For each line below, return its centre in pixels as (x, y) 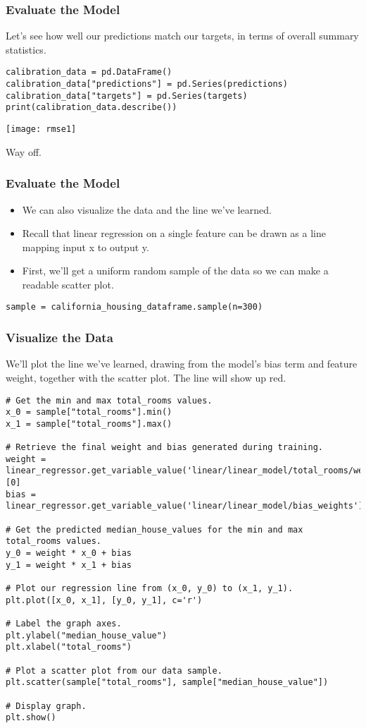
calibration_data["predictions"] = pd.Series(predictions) (147, 84)
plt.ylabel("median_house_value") (87, 635)
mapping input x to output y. (86, 247)
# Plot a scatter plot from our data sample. (114, 671)
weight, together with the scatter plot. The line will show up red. (146, 377)
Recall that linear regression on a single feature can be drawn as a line (174, 233)
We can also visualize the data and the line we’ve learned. (147, 209)
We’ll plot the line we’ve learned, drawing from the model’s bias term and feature (182, 364)
